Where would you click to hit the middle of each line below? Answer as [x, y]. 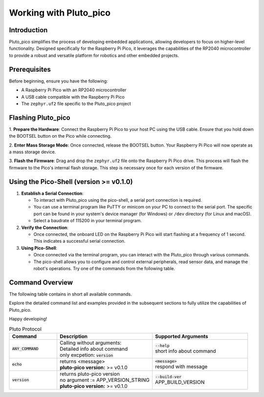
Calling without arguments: [90, 343]
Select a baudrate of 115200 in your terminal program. [88, 221]
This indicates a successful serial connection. [79, 241]
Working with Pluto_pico [60, 13]
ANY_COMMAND [25, 349]
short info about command [185, 351]
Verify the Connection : [45, 228]
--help [162, 346]
